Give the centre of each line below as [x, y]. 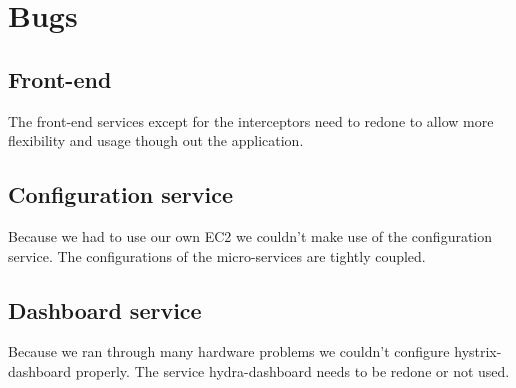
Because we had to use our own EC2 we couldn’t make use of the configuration [250, 235]
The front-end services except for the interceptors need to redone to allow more [251, 120]
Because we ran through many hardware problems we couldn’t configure [229, 351]
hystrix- [478, 351]
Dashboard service [105, 309]
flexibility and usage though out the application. [156, 140]
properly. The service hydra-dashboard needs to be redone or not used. [292, 370]
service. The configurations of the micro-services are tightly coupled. [217, 255]
